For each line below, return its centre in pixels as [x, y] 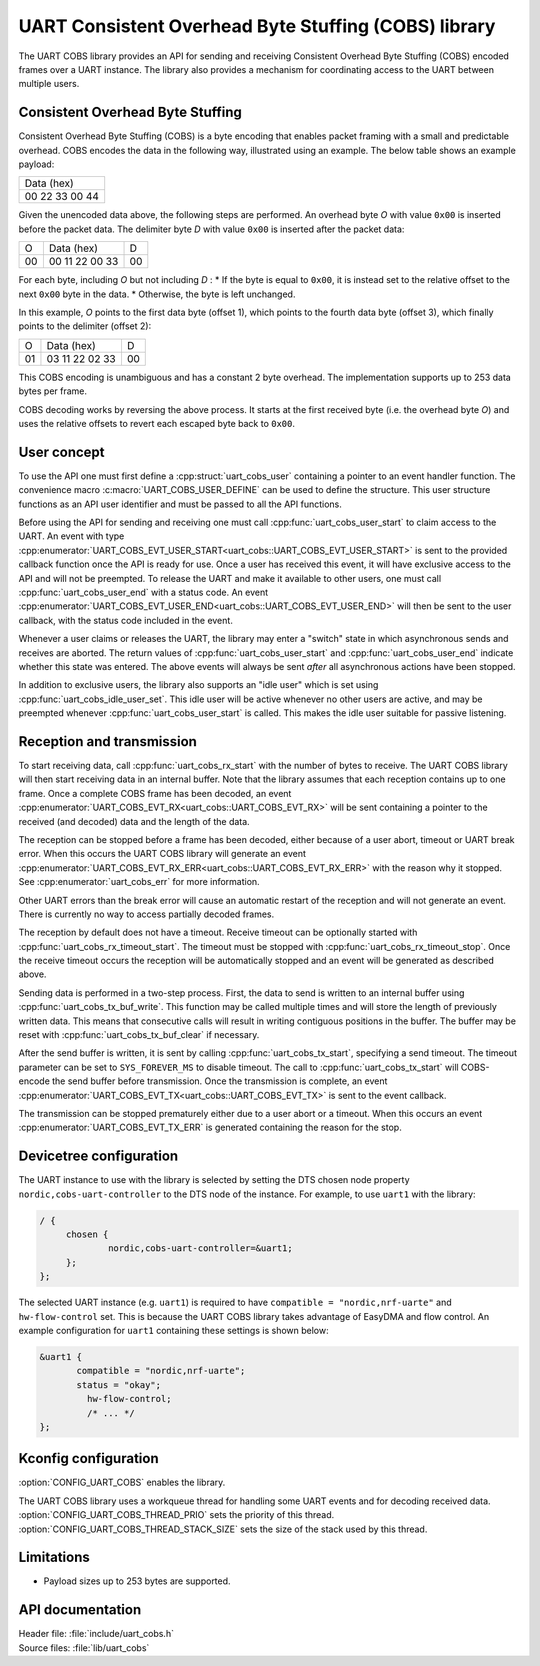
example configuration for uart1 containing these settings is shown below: [173, 1330]
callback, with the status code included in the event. [126, 620]
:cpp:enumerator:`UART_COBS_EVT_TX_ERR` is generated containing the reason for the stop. [210, 1127]
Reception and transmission [107, 741]
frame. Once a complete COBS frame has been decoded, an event [155, 793]
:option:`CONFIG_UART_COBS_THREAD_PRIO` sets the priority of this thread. [176, 1515]
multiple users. [49, 84]
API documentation [80, 1610]
